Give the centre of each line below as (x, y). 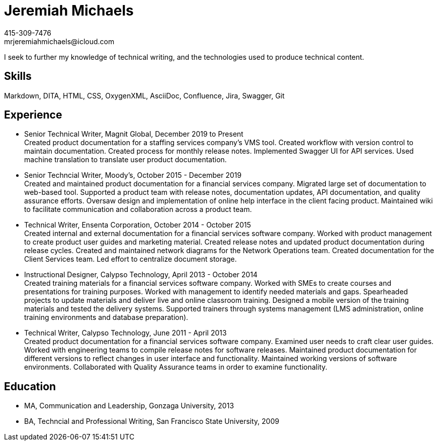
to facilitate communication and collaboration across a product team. (138, 209)
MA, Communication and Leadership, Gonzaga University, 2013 (129, 406)
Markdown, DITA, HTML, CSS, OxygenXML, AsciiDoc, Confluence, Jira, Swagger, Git (144, 95)
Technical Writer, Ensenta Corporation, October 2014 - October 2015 (138, 225)
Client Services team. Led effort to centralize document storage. (130, 259)
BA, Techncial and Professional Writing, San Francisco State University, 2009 (152, 421)
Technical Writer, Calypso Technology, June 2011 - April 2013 (125, 333)
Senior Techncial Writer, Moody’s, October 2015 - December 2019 (133, 175)
